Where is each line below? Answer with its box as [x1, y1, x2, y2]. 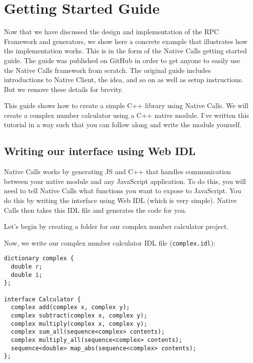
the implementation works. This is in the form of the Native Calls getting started [4, 45, 247, 56]
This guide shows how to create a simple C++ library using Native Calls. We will [4, 100, 249, 111]
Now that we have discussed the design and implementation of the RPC [4, 26, 219, 37]
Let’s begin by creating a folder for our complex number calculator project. [4, 221, 229, 231]
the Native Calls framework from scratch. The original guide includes [4, 65, 211, 75]
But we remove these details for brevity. [4, 84, 123, 94]
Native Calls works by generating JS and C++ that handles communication [4, 166, 231, 177]
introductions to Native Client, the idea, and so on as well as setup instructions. [4, 74, 244, 85]
